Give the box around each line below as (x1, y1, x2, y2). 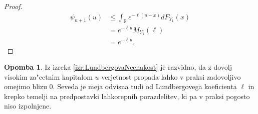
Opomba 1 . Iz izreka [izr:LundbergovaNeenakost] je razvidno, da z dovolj (4, 62, 232, 72)
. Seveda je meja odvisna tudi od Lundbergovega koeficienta (53, 81, 237, 92)
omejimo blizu (4, 81, 47, 92)
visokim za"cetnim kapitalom (4, 71, 93, 82)
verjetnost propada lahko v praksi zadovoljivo (101, 71, 241, 82)
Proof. (4, 1, 23, 11)
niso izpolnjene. (4, 101, 52, 111)
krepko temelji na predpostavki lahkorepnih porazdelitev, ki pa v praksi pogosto (4, 91, 250, 101)
